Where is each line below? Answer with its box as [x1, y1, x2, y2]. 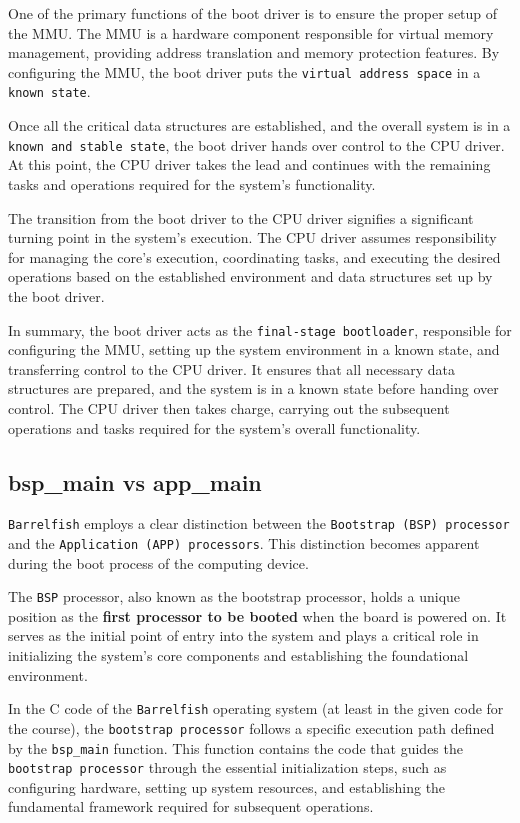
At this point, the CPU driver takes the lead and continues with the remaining [8, 154, 491, 175]
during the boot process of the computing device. [8, 552, 309, 573]
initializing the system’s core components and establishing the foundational [8, 645, 469, 666]
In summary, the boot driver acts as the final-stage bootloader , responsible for [8, 319, 512, 340]
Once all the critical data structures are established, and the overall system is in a [8, 115, 511, 136]
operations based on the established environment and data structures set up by [8, 266, 493, 287]
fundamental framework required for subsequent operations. [8, 796, 374, 817]
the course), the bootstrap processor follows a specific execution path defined [8, 717, 495, 738]
